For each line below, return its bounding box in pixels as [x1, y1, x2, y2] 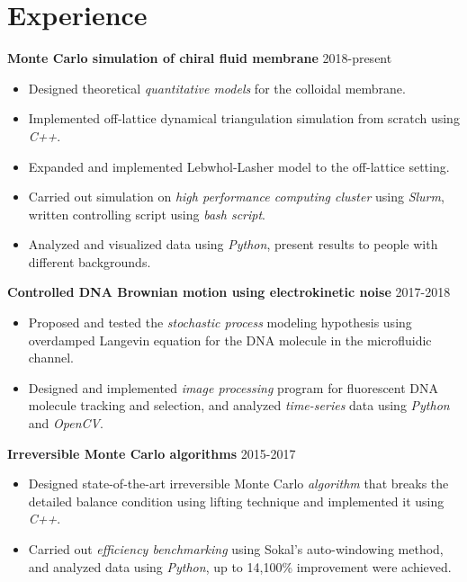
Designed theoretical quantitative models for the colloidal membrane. [28, 78, 406, 97]
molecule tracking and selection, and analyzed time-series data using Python [28, 396, 450, 415]
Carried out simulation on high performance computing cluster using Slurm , [28, 187, 445, 206]
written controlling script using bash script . [28, 204, 266, 223]
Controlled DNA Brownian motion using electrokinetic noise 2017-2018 [7, 282, 451, 301]
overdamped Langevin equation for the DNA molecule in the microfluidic [28, 330, 432, 349]
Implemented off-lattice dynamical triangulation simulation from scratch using [28, 109, 460, 128]
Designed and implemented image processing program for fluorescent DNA [28, 378, 439, 397]
